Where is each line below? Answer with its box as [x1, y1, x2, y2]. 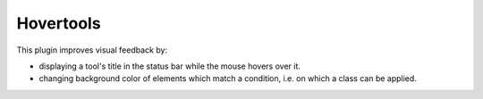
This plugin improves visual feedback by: [16, 45, 168, 55]
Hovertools [16, 13, 102, 33]
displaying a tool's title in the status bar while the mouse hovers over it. [38, 61, 301, 71]
